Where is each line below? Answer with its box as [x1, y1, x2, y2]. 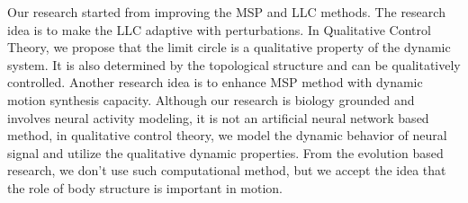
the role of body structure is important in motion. [7, 178, 283, 197]
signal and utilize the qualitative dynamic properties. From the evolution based [7, 143, 444, 162]
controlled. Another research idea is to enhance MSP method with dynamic [7, 73, 423, 92]
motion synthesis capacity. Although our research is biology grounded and [7, 90, 415, 109]
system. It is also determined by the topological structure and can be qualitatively [7, 55, 461, 74]
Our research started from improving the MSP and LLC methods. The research [7, 3, 445, 21]
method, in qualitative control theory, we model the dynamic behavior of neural [7, 126, 447, 145]
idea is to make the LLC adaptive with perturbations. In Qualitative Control [7, 20, 431, 39]
